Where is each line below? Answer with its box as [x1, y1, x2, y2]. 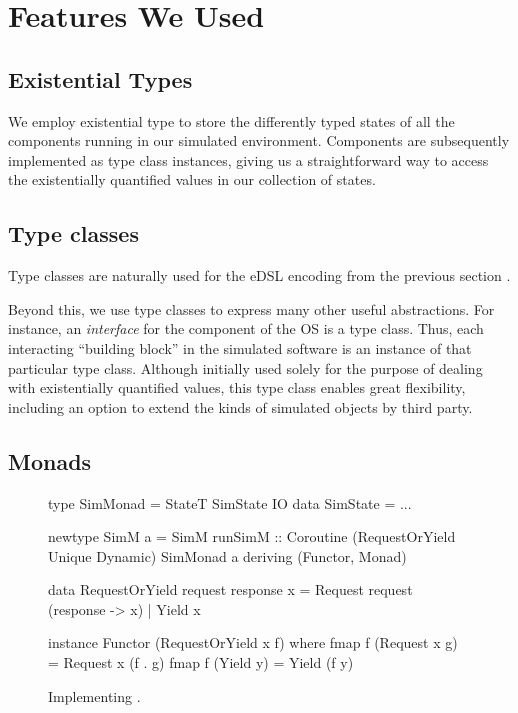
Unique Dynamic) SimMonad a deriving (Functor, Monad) [48, 545, 407, 566]
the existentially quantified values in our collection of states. [8, 169, 376, 190]
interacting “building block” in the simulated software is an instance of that [8, 337, 472, 358]
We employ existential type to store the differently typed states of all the [8, 110, 455, 131]
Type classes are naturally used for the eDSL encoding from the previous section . [8, 265, 511, 286]
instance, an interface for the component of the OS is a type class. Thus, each [8, 318, 484, 339]
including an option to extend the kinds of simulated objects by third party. [8, 396, 473, 417]
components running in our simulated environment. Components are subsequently [8, 130, 510, 151]
